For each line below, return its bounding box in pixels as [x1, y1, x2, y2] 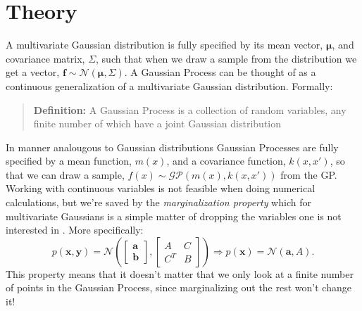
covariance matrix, [6, 51, 85, 65]
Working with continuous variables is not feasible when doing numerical [6, 181, 316, 196]
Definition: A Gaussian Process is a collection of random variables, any [33, 102, 347, 117]
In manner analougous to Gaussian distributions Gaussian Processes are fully [6, 139, 339, 154]
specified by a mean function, [6, 153, 132, 168]
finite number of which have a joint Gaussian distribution [33, 116, 282, 131]
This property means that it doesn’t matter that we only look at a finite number [6, 266, 354, 281]
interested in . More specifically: [6, 222, 144, 237]
